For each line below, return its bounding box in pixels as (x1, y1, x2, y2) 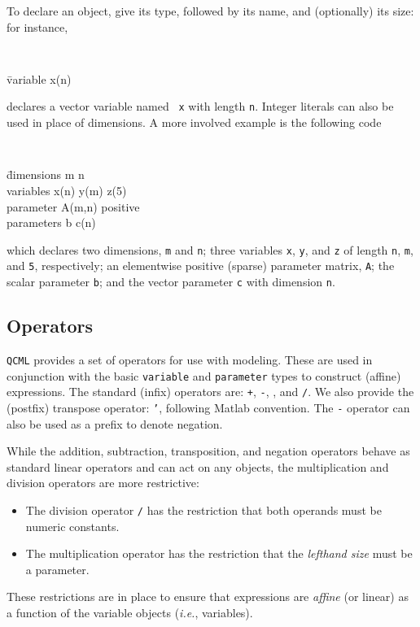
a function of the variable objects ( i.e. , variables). (7, 603, 253, 620)
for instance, (7, 18, 68, 35)
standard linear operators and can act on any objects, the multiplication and (7, 458, 389, 475)
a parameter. (25, 560, 90, 577)
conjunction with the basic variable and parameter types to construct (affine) (7, 367, 401, 384)
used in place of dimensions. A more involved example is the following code (7, 114, 382, 131)
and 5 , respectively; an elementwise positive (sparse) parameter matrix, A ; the (7, 257, 395, 274)
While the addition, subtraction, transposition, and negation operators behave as (7, 442, 410, 459)
